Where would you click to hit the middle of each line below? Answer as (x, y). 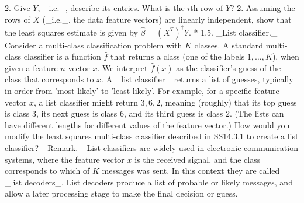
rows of (18, 19)
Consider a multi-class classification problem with (94, 45)
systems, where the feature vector (65, 159)
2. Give (18, 8)
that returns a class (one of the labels (178, 56)
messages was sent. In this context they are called (191, 171)
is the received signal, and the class (198, 159)
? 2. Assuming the (263, 8)
